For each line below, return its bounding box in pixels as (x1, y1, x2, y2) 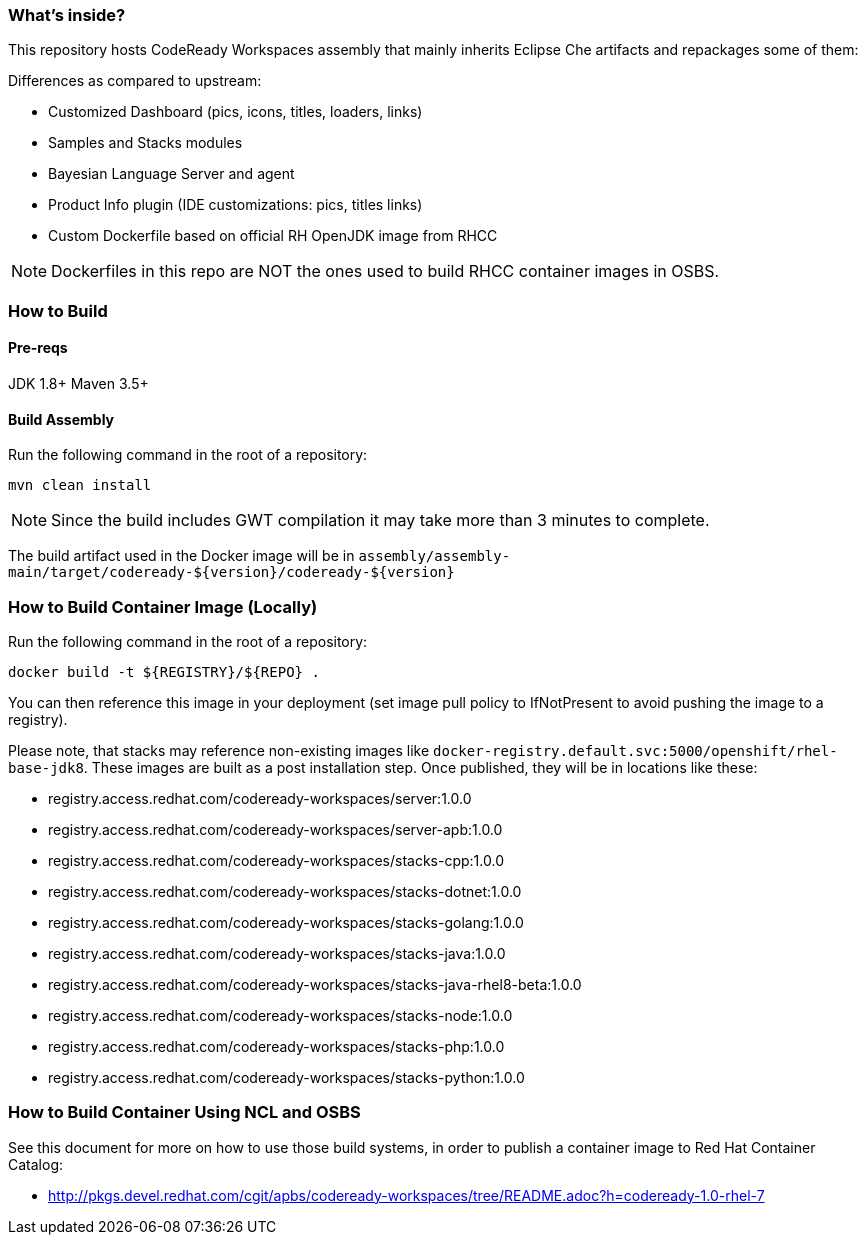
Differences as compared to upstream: (8, 72, 262, 90)
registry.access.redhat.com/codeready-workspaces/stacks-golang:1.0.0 (48, 913, 524, 931)
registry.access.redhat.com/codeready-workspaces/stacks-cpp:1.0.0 (48, 851, 504, 869)
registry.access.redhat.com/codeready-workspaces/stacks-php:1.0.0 (48, 1037, 505, 1055)
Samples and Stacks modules (48, 134, 243, 152)
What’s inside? (8, 5, 126, 25)
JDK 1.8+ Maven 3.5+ (8, 374, 149, 392)
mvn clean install (8, 477, 152, 494)
